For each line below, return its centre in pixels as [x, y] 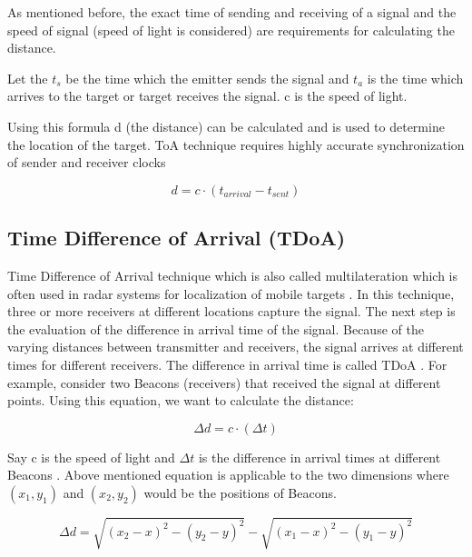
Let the [28, 78]
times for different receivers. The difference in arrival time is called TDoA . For [227, 364]
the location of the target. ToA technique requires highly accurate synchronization [236, 144]
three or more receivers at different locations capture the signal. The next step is [231, 311]
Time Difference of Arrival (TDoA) [177, 238]
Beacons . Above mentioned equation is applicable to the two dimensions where [228, 475]
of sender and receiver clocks [87, 162]
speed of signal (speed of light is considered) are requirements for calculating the [231, 30]
